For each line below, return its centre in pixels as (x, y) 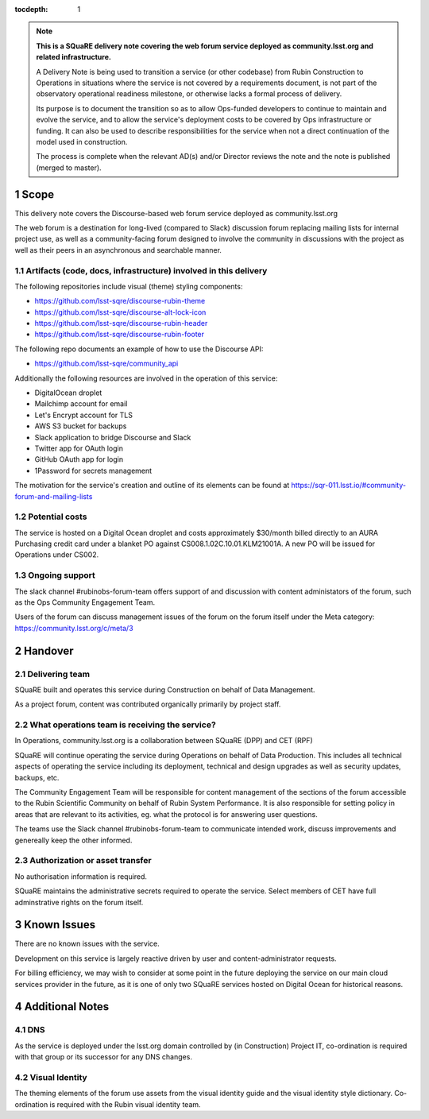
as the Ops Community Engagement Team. (85, 602)
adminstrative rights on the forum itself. (79, 902)
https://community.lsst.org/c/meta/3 (74, 628)
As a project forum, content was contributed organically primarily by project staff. (148, 704)
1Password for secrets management (93, 470)
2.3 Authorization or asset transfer (83, 861)
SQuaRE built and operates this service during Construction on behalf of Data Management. (165, 689)
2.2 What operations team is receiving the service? (115, 725)
